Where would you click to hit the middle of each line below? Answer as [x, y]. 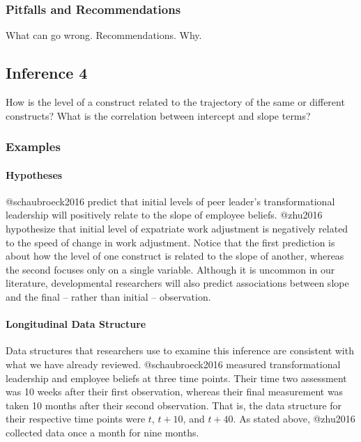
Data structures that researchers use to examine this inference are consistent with [180, 350]
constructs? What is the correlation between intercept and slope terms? [158, 115]
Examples [33, 147]
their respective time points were [76, 419]
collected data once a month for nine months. [102, 432]
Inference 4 [47, 73]
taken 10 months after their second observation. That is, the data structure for [174, 405]
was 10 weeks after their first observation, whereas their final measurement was [175, 392]
